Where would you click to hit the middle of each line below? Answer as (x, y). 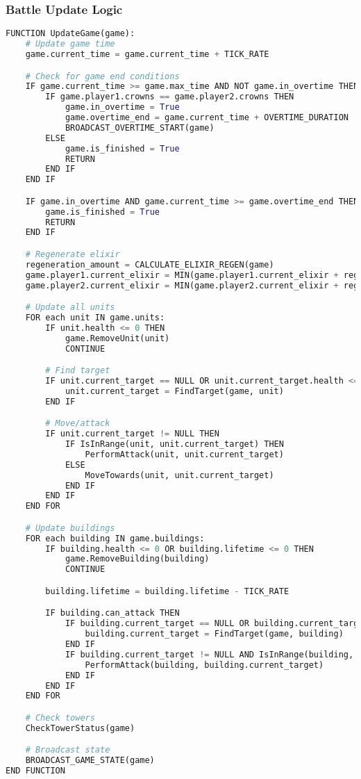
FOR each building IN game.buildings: (115, 538)
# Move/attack (78, 424)
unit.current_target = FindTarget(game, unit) (174, 391)
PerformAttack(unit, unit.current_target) (184, 454)
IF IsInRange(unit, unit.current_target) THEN (174, 444)
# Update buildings (70, 528)
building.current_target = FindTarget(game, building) (214, 634)
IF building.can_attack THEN (112, 613)
